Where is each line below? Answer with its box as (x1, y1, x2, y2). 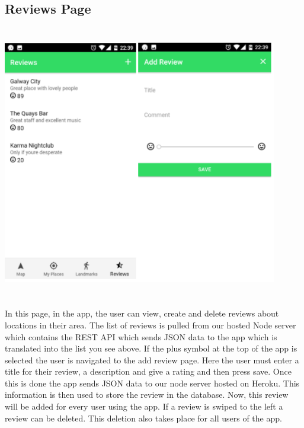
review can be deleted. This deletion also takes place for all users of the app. (5, 411, 282, 424)
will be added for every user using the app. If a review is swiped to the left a (5, 400, 283, 413)
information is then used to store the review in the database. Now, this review (5, 388, 289, 401)
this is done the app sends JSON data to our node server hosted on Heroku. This (5, 376, 300, 389)
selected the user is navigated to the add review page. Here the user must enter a (5, 353, 299, 366)
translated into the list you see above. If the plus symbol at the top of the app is (5, 342, 297, 354)
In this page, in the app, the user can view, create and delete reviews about (5, 307, 279, 320)
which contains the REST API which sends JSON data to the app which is (5, 330, 277, 343)
